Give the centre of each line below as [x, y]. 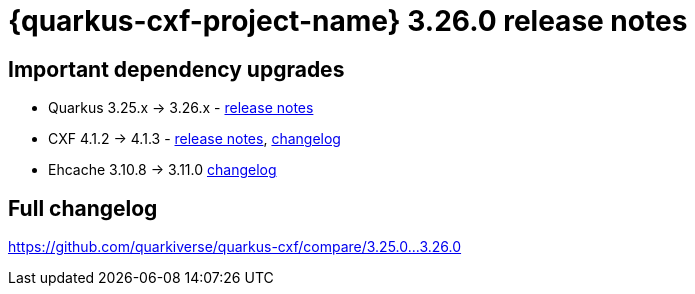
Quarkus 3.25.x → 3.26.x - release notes [181, 108]
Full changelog [83, 208]
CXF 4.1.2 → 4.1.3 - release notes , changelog [194, 139]
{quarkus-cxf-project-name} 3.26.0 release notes [348, 21]
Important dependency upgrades [176, 69]
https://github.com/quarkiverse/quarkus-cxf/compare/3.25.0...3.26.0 [235, 247]
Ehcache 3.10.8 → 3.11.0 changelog [162, 170]
